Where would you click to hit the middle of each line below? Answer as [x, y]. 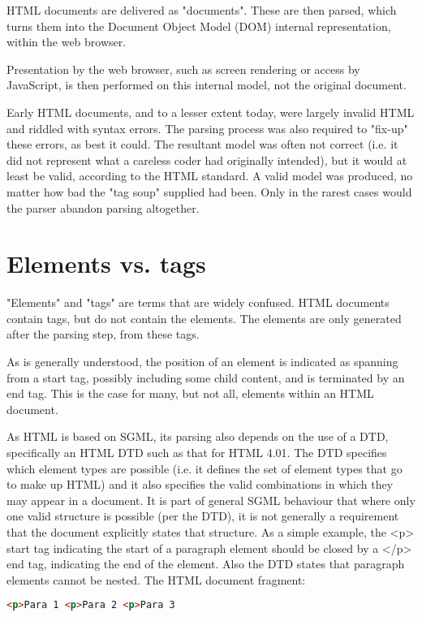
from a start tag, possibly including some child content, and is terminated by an [206, 377]
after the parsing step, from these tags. [103, 334]
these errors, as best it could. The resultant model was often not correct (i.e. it [202, 144]
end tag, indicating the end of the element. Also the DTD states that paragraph [206, 564]
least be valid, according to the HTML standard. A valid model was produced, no [210, 176]
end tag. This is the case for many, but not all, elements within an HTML [190, 393]
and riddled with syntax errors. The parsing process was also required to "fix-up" [207, 128]
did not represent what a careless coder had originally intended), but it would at [207, 160]
